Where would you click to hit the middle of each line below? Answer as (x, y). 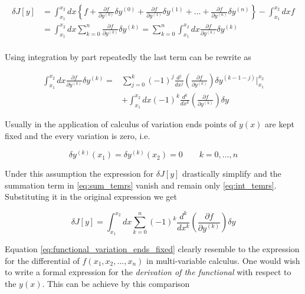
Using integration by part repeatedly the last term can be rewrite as (128, 57)
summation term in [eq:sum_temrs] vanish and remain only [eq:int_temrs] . (141, 185)
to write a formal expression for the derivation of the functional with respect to (148, 272)
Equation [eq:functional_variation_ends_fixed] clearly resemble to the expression (152, 249)
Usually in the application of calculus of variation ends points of (121, 124)
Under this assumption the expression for (79, 174)
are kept (280, 124)
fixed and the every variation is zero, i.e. (78, 135)
